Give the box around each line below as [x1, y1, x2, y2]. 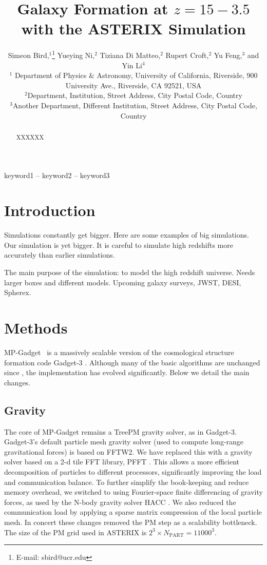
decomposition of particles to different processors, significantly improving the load [4, 466, 262, 477]
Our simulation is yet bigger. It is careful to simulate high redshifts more [4, 239, 233, 250]
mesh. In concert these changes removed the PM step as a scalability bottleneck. [4, 516, 257, 527]
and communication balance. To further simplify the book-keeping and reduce [4, 476, 249, 487]
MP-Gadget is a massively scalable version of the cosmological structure [4, 346, 234, 357]
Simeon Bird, [8, 49, 49, 60]
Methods [4, 317, 68, 338]
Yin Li [122, 60, 142, 70]
